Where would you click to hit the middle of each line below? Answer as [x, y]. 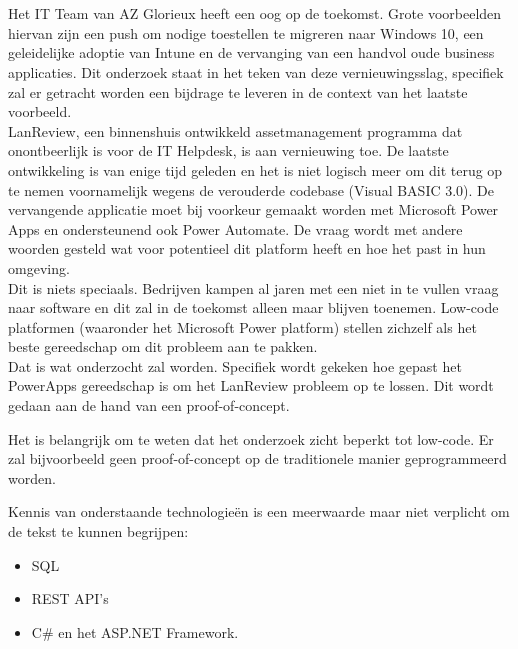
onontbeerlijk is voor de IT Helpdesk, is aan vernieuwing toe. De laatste [228, 150]
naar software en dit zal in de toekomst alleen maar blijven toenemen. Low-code [253, 307]
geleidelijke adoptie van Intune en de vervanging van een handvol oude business [251, 52]
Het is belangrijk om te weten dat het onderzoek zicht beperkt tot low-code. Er [251, 438]
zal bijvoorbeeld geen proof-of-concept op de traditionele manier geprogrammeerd [257, 458]
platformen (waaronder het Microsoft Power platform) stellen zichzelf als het [242, 326]
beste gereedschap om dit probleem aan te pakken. [163, 346]
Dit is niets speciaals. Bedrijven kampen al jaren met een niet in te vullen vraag [253, 287]
